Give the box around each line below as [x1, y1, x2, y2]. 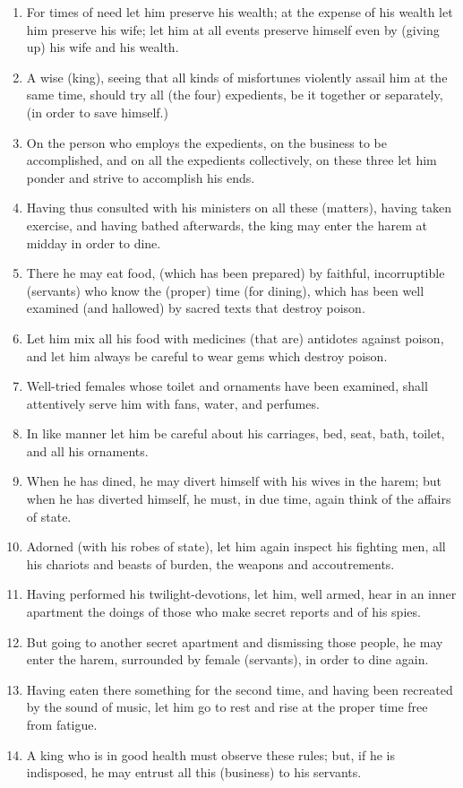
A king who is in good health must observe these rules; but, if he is [26, 745, 395, 764]
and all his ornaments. [26, 441, 149, 460]
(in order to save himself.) [26, 102, 168, 121]
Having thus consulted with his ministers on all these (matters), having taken [26, 198, 452, 217]
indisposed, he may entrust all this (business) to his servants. [26, 763, 362, 782]
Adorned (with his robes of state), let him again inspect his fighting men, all [26, 537, 446, 556]
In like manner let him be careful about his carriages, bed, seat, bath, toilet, [26, 424, 445, 443]
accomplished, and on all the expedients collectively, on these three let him [26, 151, 437, 169]
